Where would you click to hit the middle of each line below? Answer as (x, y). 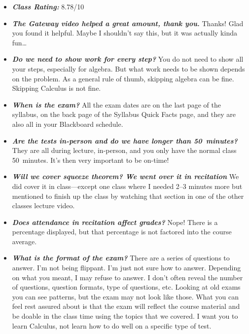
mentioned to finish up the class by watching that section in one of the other (128, 196)
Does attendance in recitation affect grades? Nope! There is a (115, 222)
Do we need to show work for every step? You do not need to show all (128, 59)
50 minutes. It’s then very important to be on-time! (90, 160)
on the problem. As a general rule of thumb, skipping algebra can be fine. (123, 78)
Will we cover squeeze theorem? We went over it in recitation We (125, 176)
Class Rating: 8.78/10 (48, 6)
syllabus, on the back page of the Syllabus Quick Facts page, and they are (124, 114)
